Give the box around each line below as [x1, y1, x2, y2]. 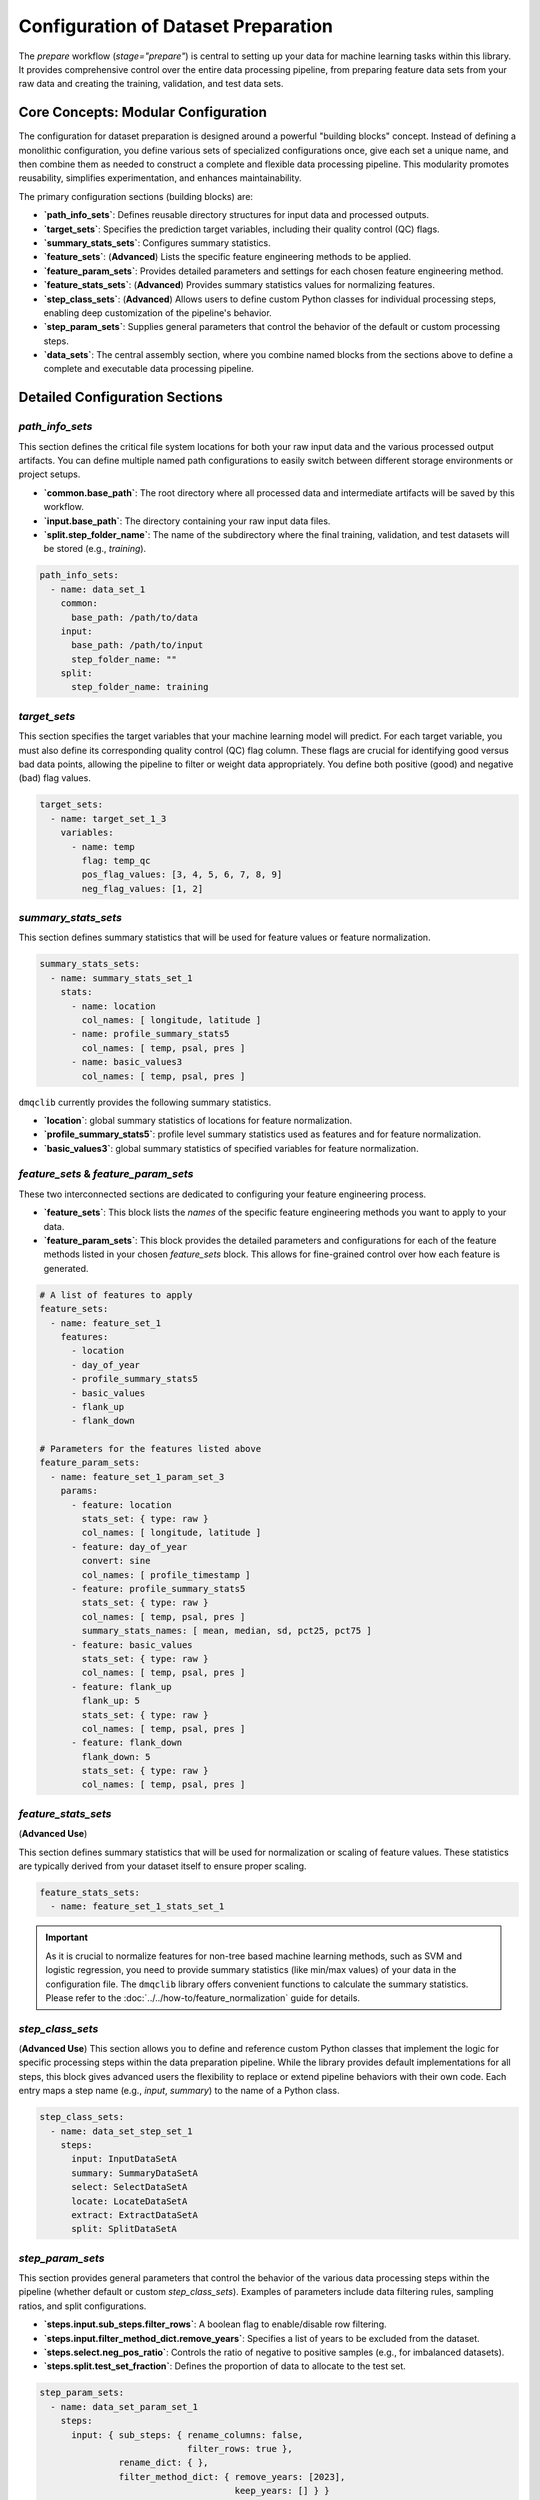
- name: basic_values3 [71, 1056, 183, 1068]
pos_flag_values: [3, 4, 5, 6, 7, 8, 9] [81, 869, 283, 880]
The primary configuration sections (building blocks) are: [18, 190, 254, 202]
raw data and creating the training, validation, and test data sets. [18, 78, 284, 90]
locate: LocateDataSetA [71, 2195, 188, 2207]
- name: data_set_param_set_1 [50, 2401, 199, 2412]
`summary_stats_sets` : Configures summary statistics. [43, 236, 271, 249]
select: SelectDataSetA [71, 2181, 188, 2193]
